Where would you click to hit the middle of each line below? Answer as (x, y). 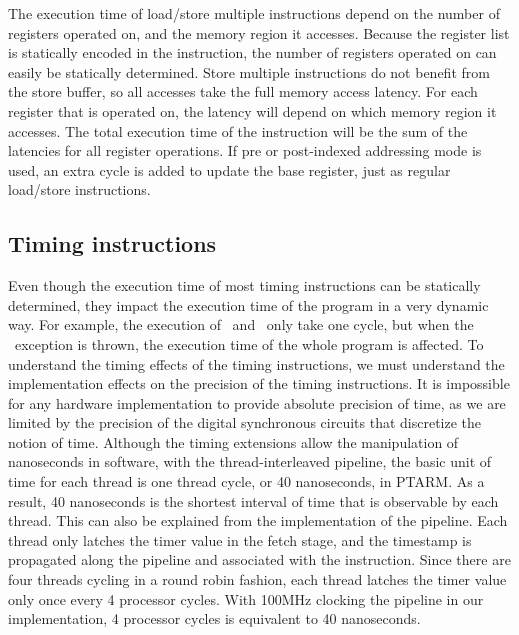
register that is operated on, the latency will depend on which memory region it (252, 110)
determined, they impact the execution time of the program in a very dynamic (248, 304)
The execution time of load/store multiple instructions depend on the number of (254, 13)
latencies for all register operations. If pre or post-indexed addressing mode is (245, 150)
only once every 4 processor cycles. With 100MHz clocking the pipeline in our (246, 598)
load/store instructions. (79, 189)
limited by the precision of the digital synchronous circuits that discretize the (245, 422)
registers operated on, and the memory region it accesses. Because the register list (259, 32)
